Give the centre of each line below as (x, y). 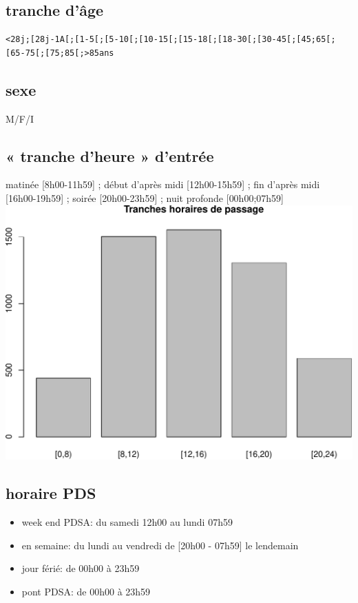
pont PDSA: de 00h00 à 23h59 (86, 591)
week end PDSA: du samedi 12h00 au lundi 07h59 (127, 522)
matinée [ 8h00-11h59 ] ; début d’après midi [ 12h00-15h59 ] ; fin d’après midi (163, 184)
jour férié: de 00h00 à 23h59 (81, 568)
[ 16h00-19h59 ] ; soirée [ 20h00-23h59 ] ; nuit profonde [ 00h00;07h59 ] (145, 197)
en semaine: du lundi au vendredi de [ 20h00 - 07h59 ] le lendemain (160, 545)
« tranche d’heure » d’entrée (110, 155)
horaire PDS (51, 493)
